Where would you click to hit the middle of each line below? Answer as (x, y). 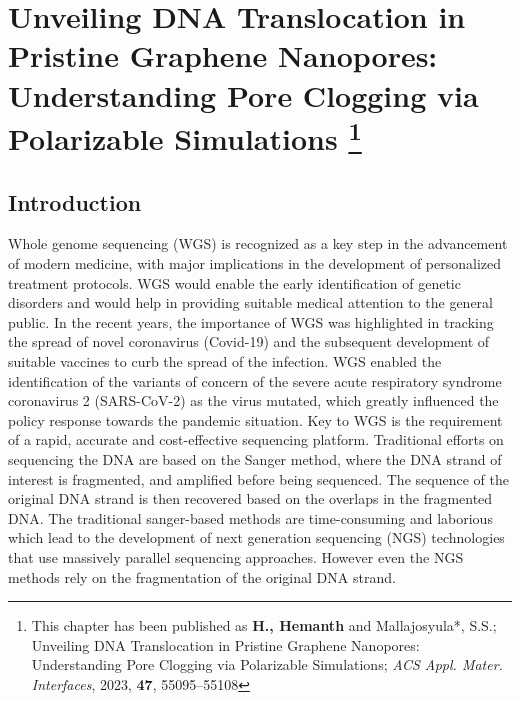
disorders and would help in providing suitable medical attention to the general (250, 302)
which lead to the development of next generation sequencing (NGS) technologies (256, 537)
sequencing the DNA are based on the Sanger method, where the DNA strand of (255, 459)
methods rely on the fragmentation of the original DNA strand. (202, 576)
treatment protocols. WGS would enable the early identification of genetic (234, 282)
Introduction (75, 201)
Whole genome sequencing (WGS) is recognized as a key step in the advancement (258, 243)
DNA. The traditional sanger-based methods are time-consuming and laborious (250, 517)
